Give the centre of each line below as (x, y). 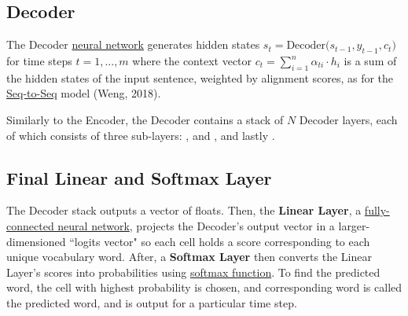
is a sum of (370, 61)
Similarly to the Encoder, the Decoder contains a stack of (145, 119)
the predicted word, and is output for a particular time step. (152, 302)
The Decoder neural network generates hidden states (133, 44)
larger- (354, 225)
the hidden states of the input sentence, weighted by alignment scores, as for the (200, 77)
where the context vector (192, 61)
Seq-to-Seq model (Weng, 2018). (84, 93)
